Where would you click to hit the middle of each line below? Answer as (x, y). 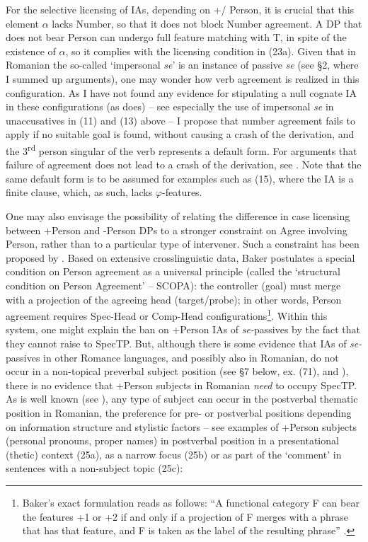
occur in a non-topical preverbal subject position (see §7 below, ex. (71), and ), (177, 371)
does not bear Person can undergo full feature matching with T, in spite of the (176, 37)
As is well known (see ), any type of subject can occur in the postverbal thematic (182, 399)
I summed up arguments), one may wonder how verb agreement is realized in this (183, 78)
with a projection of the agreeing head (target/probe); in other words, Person (174, 299)
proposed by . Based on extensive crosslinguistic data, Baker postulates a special (180, 257)
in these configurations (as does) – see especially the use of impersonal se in (170, 106)
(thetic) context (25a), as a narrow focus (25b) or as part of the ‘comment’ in (174, 454)
